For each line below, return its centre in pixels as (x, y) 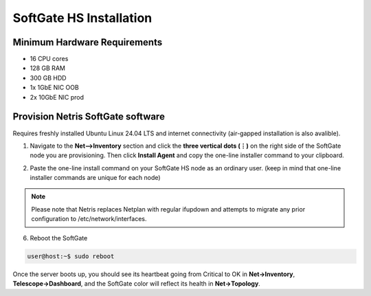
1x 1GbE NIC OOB (54, 88)
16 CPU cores (49, 59)
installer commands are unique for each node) (95, 178)
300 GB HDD (48, 78)
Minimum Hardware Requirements (88, 42)
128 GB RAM (47, 68)
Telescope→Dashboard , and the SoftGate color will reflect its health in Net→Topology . (136, 284)
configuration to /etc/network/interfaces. (89, 219)
